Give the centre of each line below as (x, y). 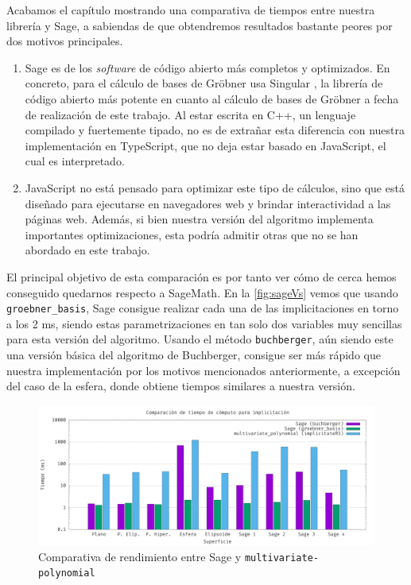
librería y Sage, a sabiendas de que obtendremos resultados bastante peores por (200, 25)
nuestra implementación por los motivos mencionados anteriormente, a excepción (204, 370)
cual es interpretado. (75, 161)
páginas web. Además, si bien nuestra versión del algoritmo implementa (199, 219)
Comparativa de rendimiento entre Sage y (140, 556)
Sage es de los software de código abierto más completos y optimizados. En (207, 67)
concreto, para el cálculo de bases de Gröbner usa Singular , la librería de (204, 83)
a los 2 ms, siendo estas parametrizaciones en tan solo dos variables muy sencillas (204, 323)
